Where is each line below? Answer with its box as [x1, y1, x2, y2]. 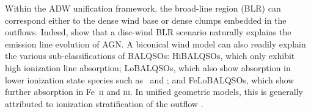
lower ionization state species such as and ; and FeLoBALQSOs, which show [5, 73, 295, 86]
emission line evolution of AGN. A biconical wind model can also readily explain [5, 37, 306, 50]
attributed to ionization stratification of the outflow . [5, 97, 203, 110]
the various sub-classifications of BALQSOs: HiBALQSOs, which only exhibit [5, 49, 295, 62]
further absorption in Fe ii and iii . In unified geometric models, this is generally [5, 85, 303, 98]
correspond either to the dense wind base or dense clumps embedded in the [5, 13, 287, 26]
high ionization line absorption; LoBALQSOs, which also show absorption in [5, 61, 291, 74]
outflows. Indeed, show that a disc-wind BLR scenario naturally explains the [5, 26, 291, 38]
